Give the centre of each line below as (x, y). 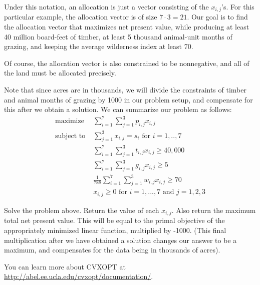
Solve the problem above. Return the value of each (82, 210)
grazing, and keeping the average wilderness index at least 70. (99, 46)
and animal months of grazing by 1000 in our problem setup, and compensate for (128, 99)
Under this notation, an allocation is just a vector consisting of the (106, 6)
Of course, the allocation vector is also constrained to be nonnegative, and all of (127, 63)
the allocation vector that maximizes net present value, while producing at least (127, 27)
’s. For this (238, 6)
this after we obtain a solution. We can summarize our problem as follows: (118, 109)
